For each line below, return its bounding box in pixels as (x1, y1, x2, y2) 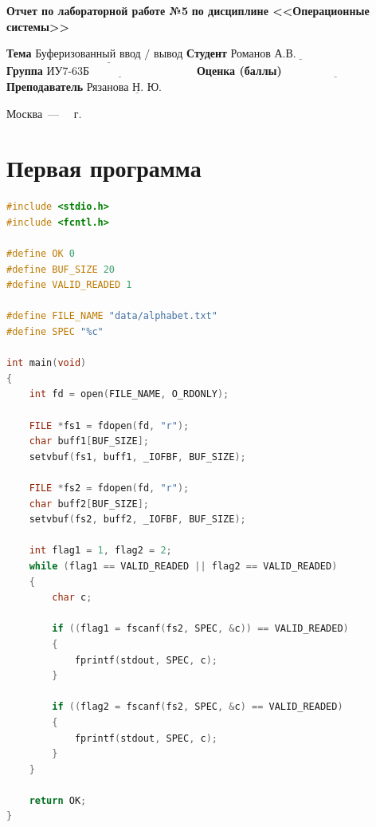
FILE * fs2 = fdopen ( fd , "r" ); (29, 482, 190, 494)
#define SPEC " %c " (6, 326, 104, 338)
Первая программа (6, 152, 202, 184)
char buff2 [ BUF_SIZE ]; (29, 498, 150, 510)
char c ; (52, 592, 92, 604)
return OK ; (29, 794, 87, 806)
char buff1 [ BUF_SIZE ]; (29, 435, 150, 447)
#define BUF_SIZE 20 (6, 263, 116, 275)
